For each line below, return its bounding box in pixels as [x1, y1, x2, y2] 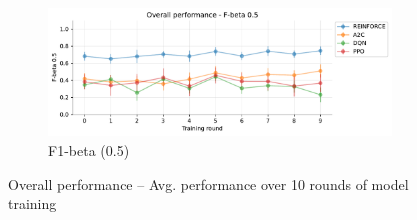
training [8, 193, 57, 214]
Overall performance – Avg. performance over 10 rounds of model [8, 173, 409, 194]
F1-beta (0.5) [48, 139, 130, 160]
